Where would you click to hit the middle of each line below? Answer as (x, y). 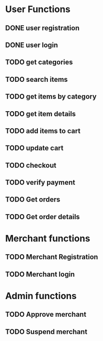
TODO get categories (39, 62)
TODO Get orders (33, 200)
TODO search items (37, 79)
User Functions (38, 9)
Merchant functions (48, 239)
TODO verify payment (40, 183)
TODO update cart (34, 148)
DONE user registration (42, 28)
